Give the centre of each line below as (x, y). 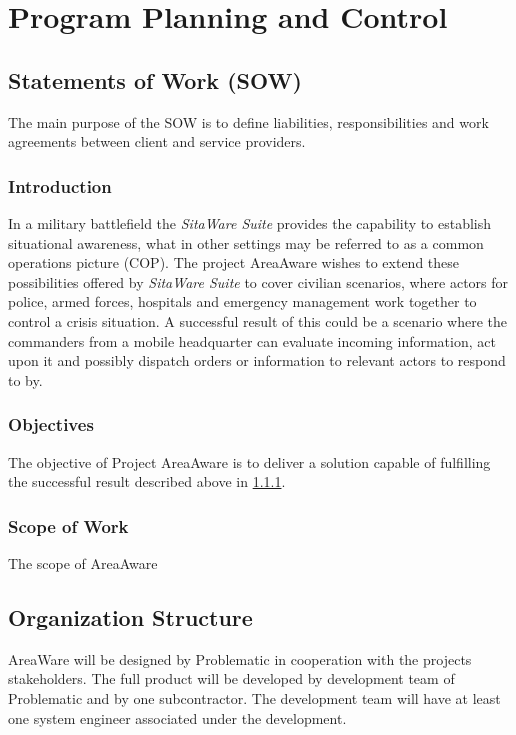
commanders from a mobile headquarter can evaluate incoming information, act (252, 340)
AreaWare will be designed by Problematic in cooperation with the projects (240, 658)
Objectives (51, 424)
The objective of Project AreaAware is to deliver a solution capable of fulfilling (249, 461)
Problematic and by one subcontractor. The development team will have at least (254, 697)
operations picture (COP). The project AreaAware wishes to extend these (234, 262)
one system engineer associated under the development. (177, 717)
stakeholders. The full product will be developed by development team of (231, 678)
